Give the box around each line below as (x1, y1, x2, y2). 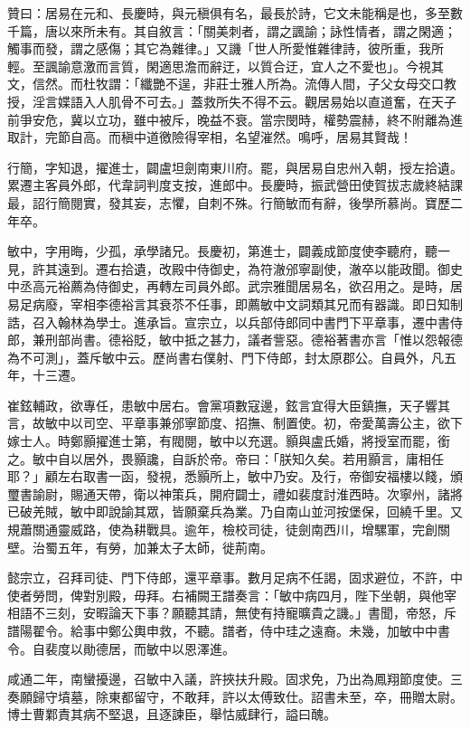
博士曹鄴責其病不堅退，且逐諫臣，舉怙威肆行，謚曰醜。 (7, 705, 336, 724)
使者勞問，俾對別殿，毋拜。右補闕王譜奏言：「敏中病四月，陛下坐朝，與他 (7, 585, 444, 604)
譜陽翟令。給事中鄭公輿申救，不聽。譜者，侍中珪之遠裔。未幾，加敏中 (7, 621, 425, 639)
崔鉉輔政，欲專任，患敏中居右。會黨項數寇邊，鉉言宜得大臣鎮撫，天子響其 (7, 395, 450, 414)
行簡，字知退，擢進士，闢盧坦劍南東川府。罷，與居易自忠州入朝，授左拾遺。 (7, 157, 463, 176)
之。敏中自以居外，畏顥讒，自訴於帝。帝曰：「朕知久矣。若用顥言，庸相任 (7, 449, 444, 468)
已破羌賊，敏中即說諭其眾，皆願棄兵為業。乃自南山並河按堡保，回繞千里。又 (7, 502, 463, 521)
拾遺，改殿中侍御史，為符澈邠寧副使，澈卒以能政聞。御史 (120, 259, 463, 278)
